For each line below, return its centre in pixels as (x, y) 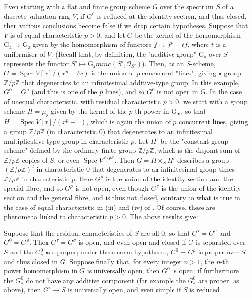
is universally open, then (123, 271)
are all (150, 232)
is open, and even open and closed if (132, 242)
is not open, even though (112, 188)
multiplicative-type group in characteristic (66, 141)
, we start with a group (213, 101)
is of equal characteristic (46, 35)
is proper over (218, 252)
